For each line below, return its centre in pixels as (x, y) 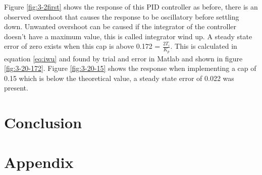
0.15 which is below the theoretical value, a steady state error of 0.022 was (119, 78)
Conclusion (43, 122)
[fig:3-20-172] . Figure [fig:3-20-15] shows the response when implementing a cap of (130, 68)
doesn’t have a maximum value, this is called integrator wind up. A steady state (128, 36)
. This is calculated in (204, 46)
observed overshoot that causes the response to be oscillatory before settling (122, 16)
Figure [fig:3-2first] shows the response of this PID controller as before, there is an (131, 7)
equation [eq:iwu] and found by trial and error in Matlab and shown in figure (123, 58)
